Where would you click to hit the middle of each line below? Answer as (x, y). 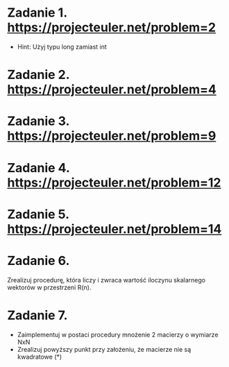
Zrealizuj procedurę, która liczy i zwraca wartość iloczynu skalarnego (107, 280)
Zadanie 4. (39, 168)
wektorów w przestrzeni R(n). (49, 287)
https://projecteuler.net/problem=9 (112, 136)
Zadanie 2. (39, 75)
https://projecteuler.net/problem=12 (114, 182)
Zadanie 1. (37, 13)
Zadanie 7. (37, 315)
